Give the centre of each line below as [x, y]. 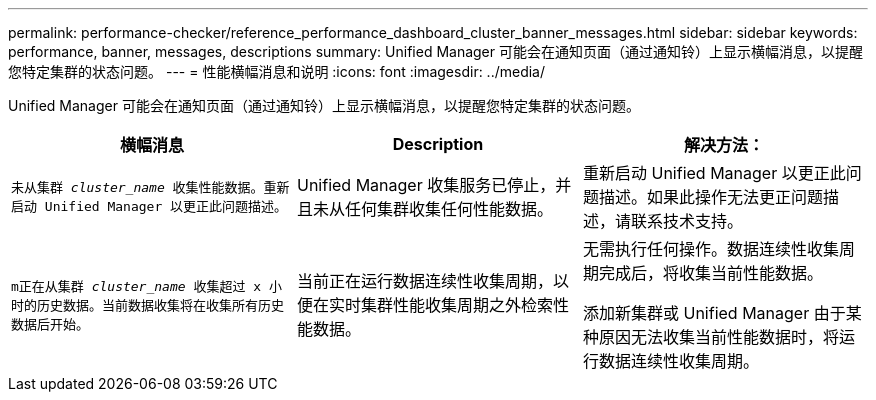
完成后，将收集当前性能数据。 [710, 273]
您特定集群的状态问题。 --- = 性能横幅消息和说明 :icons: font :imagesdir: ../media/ [277, 71]
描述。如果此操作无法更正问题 [710, 197]
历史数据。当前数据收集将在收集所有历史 [161, 305]
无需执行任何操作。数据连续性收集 [710, 249]
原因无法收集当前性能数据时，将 [718, 337]
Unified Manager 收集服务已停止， [426, 185]
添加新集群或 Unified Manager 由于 [714, 313]
